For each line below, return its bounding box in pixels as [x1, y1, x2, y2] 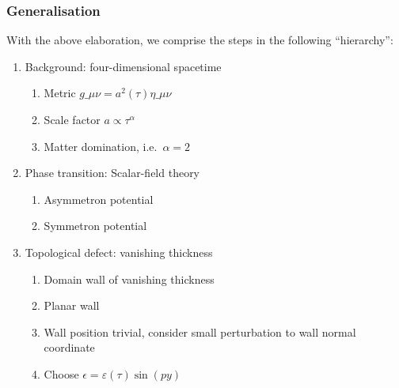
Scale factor [44, 111, 101, 127]
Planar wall [44, 297, 100, 314]
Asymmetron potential [44, 190, 154, 207]
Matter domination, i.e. [44, 137, 158, 154]
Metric [44, 85, 76, 101]
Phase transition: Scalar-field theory [25, 164, 200, 181]
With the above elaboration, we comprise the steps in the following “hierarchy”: [6, 32, 393, 48]
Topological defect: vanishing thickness [25, 243, 213, 260]
